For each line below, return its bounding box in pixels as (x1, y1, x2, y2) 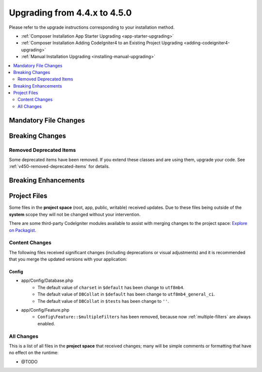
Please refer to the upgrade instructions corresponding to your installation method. (9, 24, 175, 30)
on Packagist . (9, 227, 36, 233)
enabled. (37, 320, 55, 326)
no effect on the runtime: (9, 350, 59, 355)
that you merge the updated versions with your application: (9, 256, 127, 262)
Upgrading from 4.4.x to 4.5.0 (9, 7, 132, 18)
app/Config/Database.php (21, 278, 74, 283)
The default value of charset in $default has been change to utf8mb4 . (37, 284, 184, 290)
